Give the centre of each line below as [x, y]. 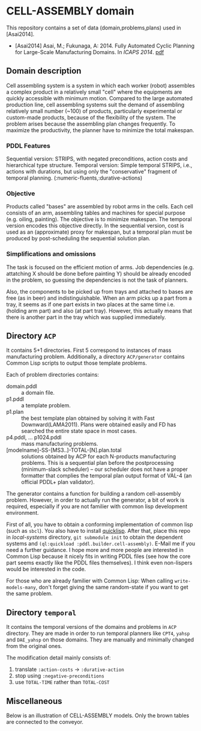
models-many [21, 588]
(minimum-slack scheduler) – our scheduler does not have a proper [104, 469]
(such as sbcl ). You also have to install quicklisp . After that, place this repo [98, 531]
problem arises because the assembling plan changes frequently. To [91, 124]
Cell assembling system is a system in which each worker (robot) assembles [100, 85]
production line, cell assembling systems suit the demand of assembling [95, 105]
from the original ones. [34, 646]
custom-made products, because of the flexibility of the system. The [91, 117]
